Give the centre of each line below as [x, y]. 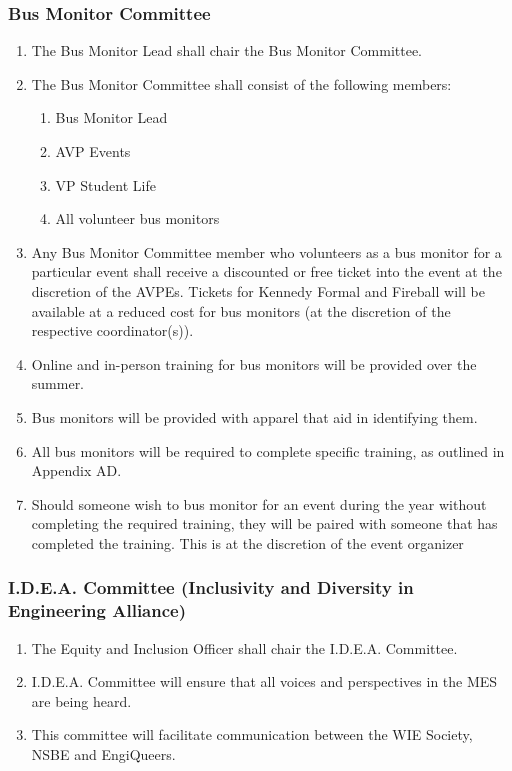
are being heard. [81, 700]
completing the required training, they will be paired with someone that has [264, 523]
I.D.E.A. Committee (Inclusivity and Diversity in [211, 587]
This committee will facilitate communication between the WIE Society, [252, 734]
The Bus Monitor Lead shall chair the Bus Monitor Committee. [226, 50]
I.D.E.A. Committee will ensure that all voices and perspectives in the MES [264, 681]
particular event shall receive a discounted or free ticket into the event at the [266, 271]
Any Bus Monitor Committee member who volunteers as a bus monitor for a [266, 251]
